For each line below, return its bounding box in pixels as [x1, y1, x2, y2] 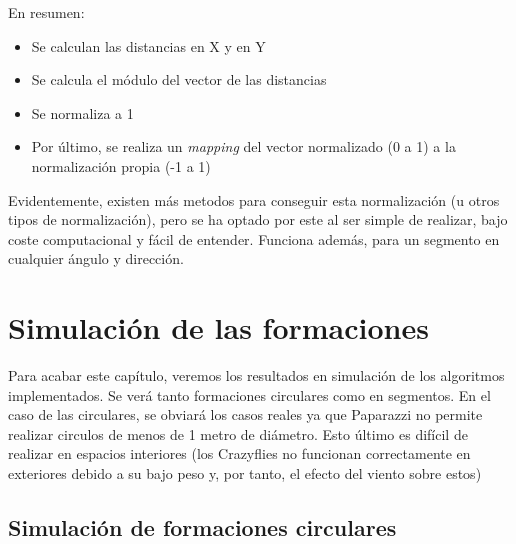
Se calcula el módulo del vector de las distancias [31, 69, 327, 90]
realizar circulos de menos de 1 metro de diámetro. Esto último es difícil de [8, 423, 468, 444]
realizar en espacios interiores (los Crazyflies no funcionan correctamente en [8, 443, 471, 464]
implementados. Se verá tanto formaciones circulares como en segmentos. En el [8, 384, 491, 405]
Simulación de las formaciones [8, 307, 429, 348]
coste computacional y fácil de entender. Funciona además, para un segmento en [8, 228, 500, 249]
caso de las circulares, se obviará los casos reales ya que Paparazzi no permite [8, 404, 483, 425]
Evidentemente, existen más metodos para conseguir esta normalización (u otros [8, 189, 500, 210]
